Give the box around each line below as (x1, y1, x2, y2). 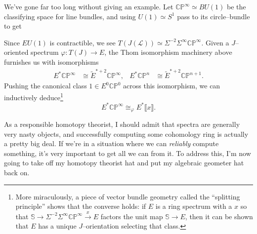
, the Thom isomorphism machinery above (104, 47, 232, 57)
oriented (4, 47, 29, 57)
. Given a (201, 37, 229, 47)
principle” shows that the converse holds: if (15, 201, 146, 211)
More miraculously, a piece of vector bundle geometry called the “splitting (15, 191, 240, 201)
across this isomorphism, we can (123, 80, 220, 91)
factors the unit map (100, 211, 163, 221)
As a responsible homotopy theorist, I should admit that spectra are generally (4, 119, 240, 129)
